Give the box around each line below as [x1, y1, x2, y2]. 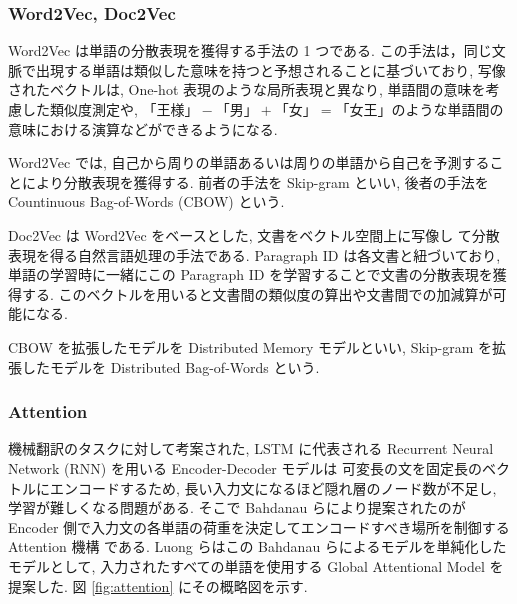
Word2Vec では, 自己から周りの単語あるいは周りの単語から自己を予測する [8, 152, 490, 173]
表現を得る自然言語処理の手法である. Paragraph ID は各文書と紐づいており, [8, 244, 501, 265]
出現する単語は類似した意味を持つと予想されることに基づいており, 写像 [35, 59, 506, 80]
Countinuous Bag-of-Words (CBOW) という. [8, 191, 285, 212]
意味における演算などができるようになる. [8, 118, 278, 139]
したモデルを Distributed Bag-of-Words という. [21, 356, 320, 377]
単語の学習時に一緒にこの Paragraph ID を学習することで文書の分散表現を [8, 264, 493, 285]
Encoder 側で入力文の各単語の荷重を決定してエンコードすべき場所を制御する [8, 516, 510, 537]
